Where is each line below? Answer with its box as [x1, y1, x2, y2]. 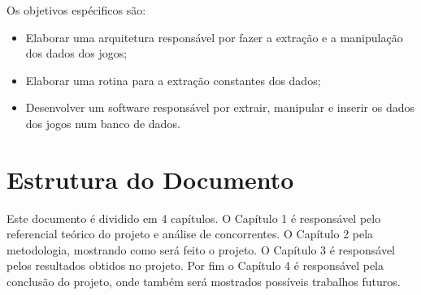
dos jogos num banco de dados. [25, 114, 180, 131]
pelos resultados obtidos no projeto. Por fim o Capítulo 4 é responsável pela [7, 257, 384, 274]
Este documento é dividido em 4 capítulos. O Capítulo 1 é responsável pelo [7, 209, 381, 226]
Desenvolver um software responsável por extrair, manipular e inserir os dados [25, 99, 415, 116]
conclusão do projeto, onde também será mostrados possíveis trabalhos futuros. [7, 273, 401, 290]
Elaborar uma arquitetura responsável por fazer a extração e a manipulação [25, 28, 403, 45]
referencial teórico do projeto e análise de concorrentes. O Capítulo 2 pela [7, 225, 374, 242]
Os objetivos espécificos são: [7, 2, 146, 18]
